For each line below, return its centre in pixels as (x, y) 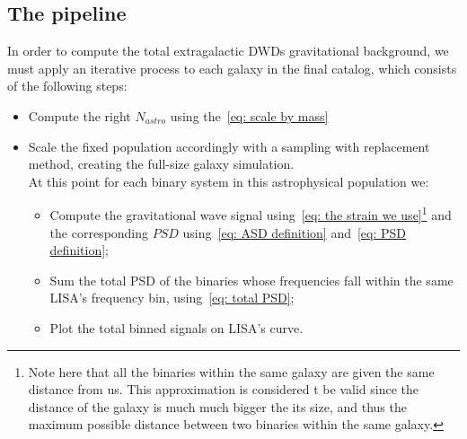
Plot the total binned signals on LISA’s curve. (176, 327)
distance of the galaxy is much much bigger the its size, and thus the (217, 406)
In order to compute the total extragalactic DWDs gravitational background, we (228, 51)
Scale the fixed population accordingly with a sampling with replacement (229, 146)
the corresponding (99, 232)
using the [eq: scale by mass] (249, 115)
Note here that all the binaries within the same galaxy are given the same (231, 371)
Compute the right (79, 115)
